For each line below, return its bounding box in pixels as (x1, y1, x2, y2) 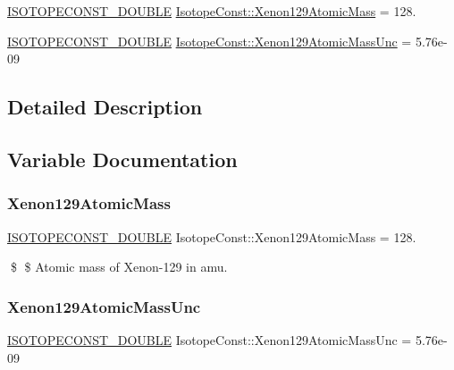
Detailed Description (7, 93, 203, 121)
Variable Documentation (7, 145, 238, 172)
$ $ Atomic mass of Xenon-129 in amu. (10, 257, 228, 276)
